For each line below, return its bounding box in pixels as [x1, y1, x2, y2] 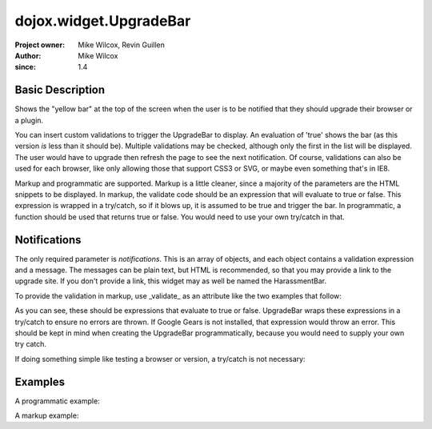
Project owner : [14, 40, 66, 50]
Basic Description [14, 83, 106, 97]
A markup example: [14, 411, 79, 420]
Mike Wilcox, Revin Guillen [78, 40, 166, 50]
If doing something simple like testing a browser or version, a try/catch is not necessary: [14, 354, 306, 363]
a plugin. [14, 115, 44, 125]
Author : [14, 50, 42, 60]
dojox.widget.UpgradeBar [14, 12, 191, 30]
